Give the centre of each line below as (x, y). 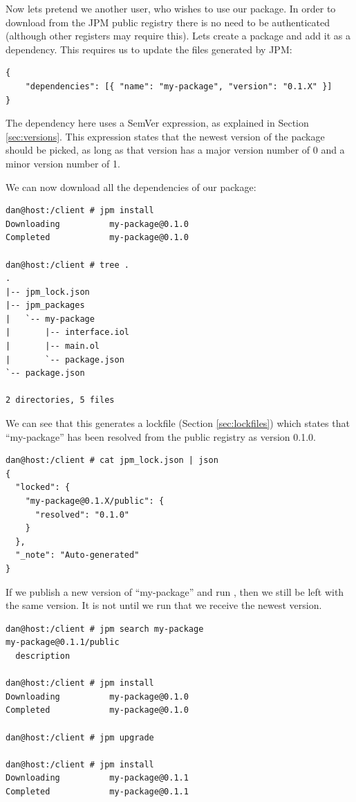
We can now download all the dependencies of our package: (131, 186)
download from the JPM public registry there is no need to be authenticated (168, 22)
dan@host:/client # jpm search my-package (105, 629)
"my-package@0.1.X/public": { (95, 501)
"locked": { (43, 487)
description (43, 656)
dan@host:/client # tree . (67, 265)
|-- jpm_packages (45, 306)
